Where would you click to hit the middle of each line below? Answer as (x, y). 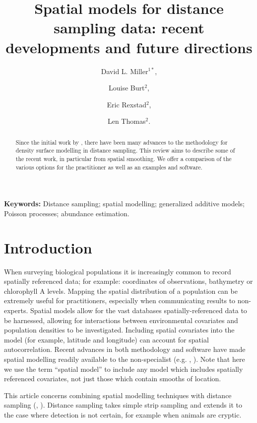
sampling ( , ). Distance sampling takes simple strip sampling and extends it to (123, 405)
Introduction (48, 247)
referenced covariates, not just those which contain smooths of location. (113, 379)
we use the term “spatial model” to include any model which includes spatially (124, 369)
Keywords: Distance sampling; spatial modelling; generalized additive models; (124, 204)
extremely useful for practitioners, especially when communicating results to (120, 300)
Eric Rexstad (127, 104)
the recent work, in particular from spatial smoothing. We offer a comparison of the (124, 158)
